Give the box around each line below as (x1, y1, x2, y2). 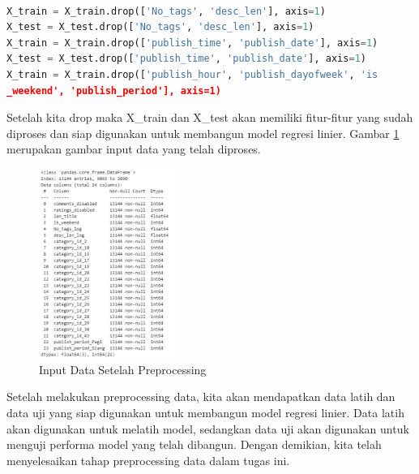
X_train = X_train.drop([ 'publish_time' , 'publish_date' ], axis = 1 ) (6, 37, 378, 49)
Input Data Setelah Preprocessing (39, 360, 207, 377)
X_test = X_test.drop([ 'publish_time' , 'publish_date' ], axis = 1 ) (6, 53, 366, 65)
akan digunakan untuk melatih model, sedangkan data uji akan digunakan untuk (6, 420, 409, 437)
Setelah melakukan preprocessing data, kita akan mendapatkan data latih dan (6, 388, 395, 405)
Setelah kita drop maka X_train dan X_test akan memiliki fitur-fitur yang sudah (6, 109, 413, 126)
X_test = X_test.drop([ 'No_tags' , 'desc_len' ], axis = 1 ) (6, 21, 314, 33)
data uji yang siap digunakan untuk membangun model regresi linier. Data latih (6, 403, 404, 420)
